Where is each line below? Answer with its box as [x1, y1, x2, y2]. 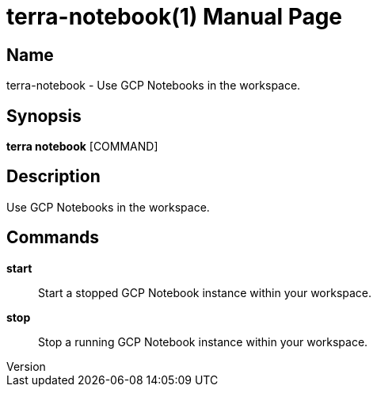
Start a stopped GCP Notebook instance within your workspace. [38, 285, 372, 300]
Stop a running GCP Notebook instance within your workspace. [38, 334, 368, 349]
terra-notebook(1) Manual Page [6, 3, 343, 30]
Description [6, 166, 101, 187]
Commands [6, 227, 100, 248]
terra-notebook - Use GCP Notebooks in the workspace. [6, 78, 301, 93]
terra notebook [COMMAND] [6, 139, 158, 154]
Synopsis [6, 105, 82, 126]
